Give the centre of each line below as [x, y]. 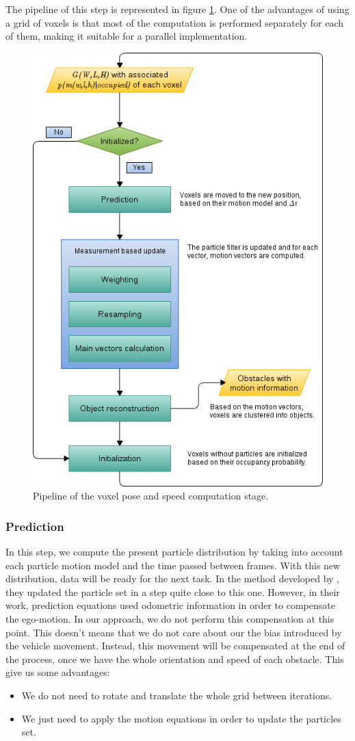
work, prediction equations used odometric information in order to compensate [170, 605]
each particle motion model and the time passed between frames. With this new [173, 565]
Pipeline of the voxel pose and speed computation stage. [151, 496]
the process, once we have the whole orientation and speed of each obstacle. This [175, 659]
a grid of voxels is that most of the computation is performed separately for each [175, 22]
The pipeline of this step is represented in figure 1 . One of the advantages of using [177, 9]
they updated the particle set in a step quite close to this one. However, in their [173, 591]
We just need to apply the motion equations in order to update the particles [181, 718]
